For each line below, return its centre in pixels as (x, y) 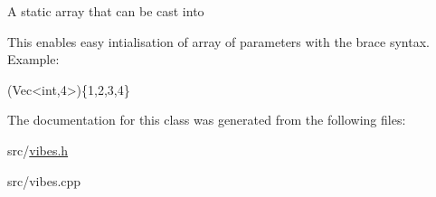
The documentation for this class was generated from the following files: (207, 120)
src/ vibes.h (38, 150)
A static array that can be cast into (106, 11)
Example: (33, 59)
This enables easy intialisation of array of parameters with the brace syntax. (218, 41)
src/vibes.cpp (44, 180)
